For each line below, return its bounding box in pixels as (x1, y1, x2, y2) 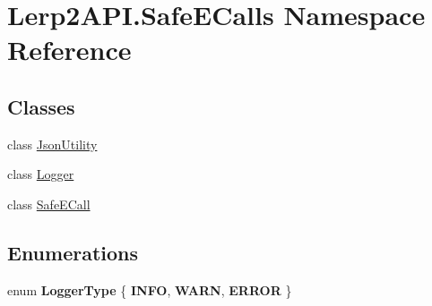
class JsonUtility (7, 134, 98, 153)
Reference (7, 31, 132, 68)
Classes (7, 92, 75, 120)
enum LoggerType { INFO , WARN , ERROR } (7, 280, 292, 299)
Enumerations (7, 238, 139, 266)
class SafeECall (7, 194, 91, 213)
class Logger (7, 165, 74, 183)
